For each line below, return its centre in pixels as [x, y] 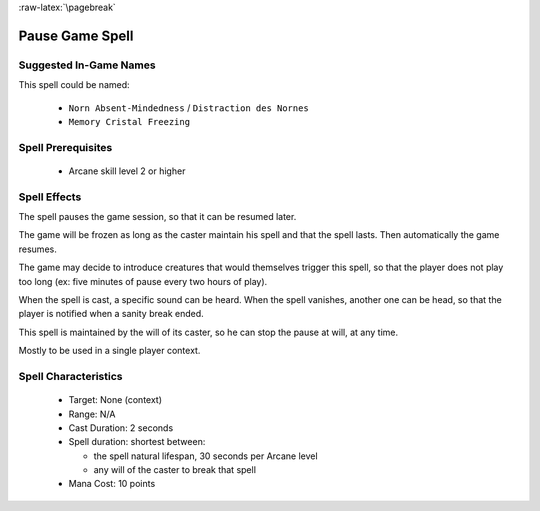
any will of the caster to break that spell [175, 470]
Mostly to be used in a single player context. [109, 351]
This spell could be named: [74, 85]
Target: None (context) [115, 400]
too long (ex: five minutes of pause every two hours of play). [143, 281]
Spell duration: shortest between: [137, 442]
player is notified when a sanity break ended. [111, 314]
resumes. [37, 249]
